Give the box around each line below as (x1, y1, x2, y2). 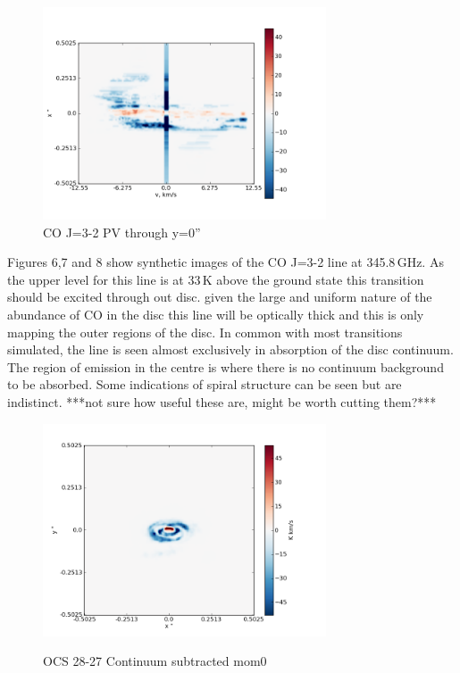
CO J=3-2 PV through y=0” (43, 222, 201, 241)
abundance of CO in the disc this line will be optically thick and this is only (7, 305, 424, 324)
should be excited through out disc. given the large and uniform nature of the (7, 287, 432, 306)
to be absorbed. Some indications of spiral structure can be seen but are (7, 375, 402, 394)
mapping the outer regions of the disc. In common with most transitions (7, 322, 403, 341)
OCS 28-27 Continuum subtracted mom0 (43, 652, 267, 670)
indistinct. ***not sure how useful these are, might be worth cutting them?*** (7, 393, 437, 411)
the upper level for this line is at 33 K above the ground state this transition (7, 270, 424, 288)
